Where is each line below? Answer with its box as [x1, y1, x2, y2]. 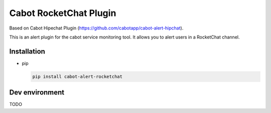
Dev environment [9, 88, 65, 97]
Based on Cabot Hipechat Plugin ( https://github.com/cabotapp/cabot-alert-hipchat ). [9, 25, 184, 31]
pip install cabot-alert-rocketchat [32, 73, 123, 79]
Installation [9, 47, 45, 55]
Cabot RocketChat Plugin [9, 7, 116, 18]
